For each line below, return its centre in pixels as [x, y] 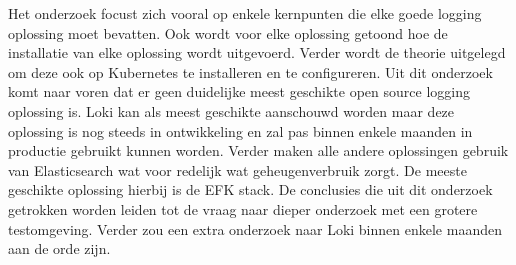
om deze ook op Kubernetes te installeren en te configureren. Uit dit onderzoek [250, 71]
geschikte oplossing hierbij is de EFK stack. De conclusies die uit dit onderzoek [250, 189]
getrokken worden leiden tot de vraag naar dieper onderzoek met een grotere [243, 208]
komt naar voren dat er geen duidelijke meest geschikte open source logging [239, 91]
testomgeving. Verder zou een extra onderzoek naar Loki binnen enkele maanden [255, 228]
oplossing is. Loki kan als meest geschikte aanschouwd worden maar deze [231, 110]
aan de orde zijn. [59, 248]
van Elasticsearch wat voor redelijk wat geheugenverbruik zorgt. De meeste [237, 169]
